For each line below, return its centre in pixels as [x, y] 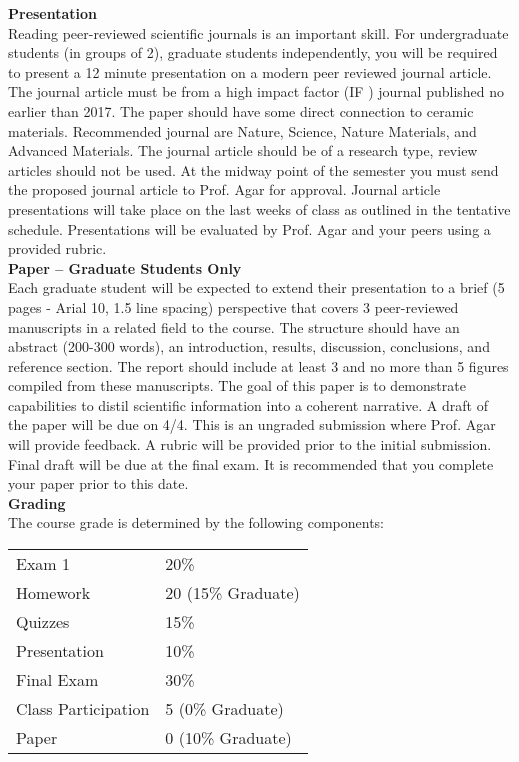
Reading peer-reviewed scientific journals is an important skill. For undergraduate [258, 32]
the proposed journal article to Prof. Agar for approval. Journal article [224, 189]
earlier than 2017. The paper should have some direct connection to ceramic [241, 110]
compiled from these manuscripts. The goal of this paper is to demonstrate [237, 385]
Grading [37, 502]
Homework [53, 593]
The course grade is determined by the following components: [196, 522]
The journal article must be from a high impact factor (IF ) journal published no [256, 91]
